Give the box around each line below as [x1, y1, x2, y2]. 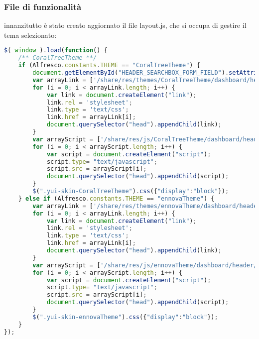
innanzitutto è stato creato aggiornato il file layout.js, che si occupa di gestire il [4, 20, 247, 30]
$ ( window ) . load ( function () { [4, 47, 108, 54]
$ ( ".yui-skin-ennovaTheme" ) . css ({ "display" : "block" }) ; [32, 313, 218, 321]
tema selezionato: [4, 29, 57, 40]
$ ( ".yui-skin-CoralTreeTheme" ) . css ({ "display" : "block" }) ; [32, 188, 229, 195]
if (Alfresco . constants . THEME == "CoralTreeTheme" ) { [18, 62, 200, 69]
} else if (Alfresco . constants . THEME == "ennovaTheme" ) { [18, 195, 215, 202]
